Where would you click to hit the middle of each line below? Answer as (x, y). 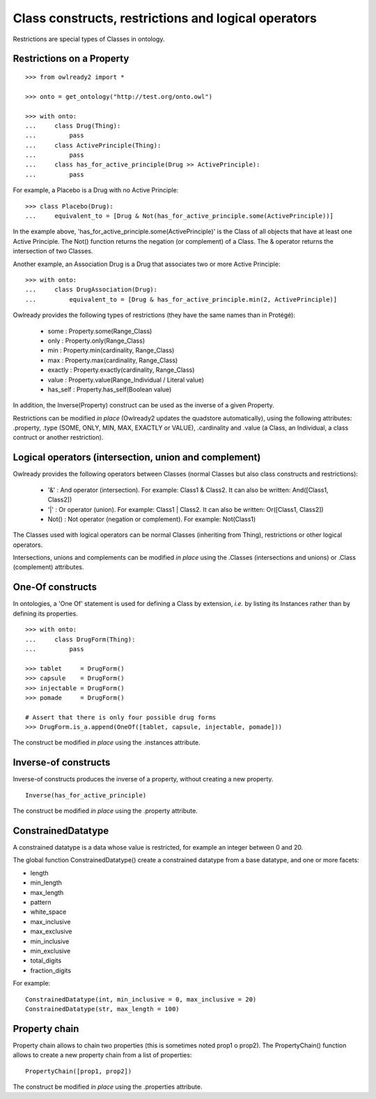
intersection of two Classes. (53, 251)
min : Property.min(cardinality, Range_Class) (111, 350)
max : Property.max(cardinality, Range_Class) (113, 360)
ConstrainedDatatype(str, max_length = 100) (103, 1009)
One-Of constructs (55, 587)
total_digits (46, 960)
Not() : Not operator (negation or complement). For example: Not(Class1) (152, 519)
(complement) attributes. (48, 567)
